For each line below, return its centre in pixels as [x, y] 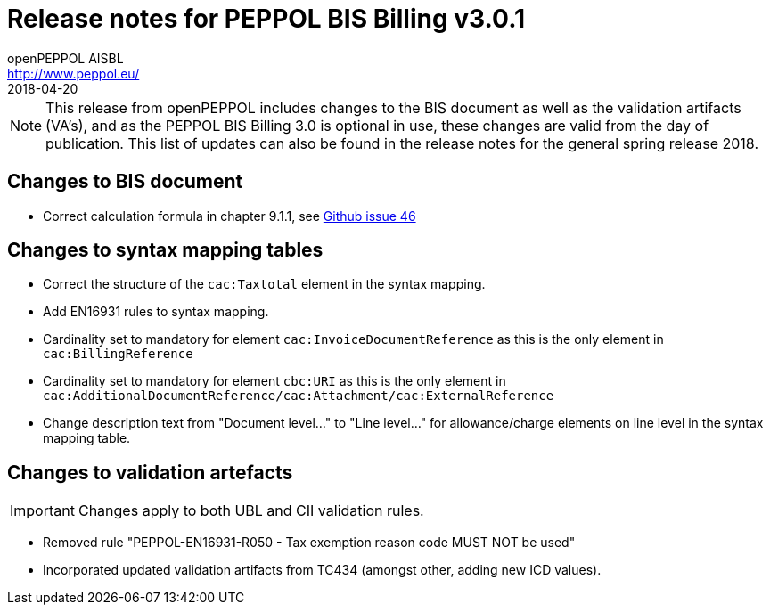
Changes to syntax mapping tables [165, 250]
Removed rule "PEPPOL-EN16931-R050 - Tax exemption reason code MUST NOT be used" [309, 543]
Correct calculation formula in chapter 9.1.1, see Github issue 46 [229, 216]
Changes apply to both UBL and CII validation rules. [251, 511]
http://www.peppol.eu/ [74, 73]
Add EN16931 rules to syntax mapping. [156, 312]
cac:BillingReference [118, 354]
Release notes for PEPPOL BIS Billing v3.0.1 [266, 19]
